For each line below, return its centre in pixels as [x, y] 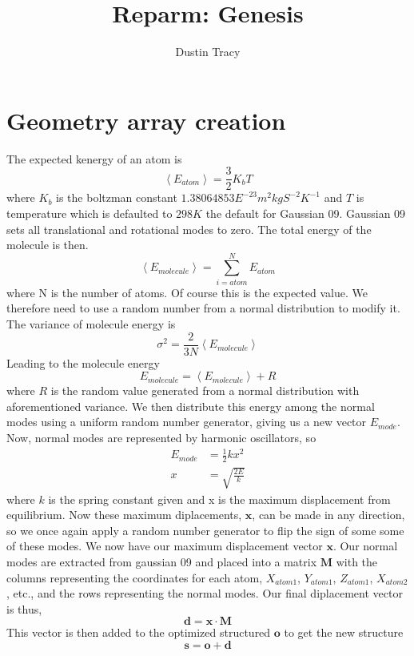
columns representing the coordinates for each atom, [135, 577]
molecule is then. [48, 245]
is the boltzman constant [117, 197]
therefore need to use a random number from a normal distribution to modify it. [203, 308]
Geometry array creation [146, 120]
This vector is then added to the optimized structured [139, 632]
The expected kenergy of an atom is [94, 158]
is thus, [24, 608]
